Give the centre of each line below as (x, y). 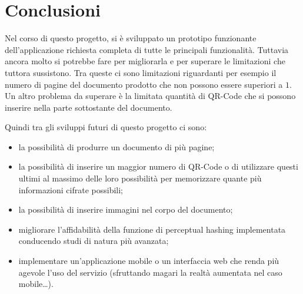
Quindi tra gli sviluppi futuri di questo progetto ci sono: (106, 127)
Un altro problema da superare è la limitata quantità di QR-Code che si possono (150, 96)
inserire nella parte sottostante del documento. (89, 107)
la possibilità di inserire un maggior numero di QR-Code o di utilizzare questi (158, 166)
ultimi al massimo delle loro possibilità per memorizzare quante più (140, 178)
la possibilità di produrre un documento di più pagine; (116, 146)
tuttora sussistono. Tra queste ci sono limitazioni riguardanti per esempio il (141, 72)
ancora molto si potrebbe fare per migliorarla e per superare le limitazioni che (145, 61)
